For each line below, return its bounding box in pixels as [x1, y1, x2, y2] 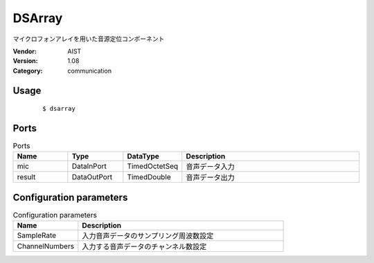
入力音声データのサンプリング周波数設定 [82, 231, 214, 241]
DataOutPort [71, 172, 113, 182]
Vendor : [12, 47, 37, 55]
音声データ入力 [186, 162, 235, 172]
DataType [127, 152, 159, 161]
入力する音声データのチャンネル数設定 [82, 242, 207, 252]
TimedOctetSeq [127, 161, 179, 171]
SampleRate [17, 230, 57, 240]
